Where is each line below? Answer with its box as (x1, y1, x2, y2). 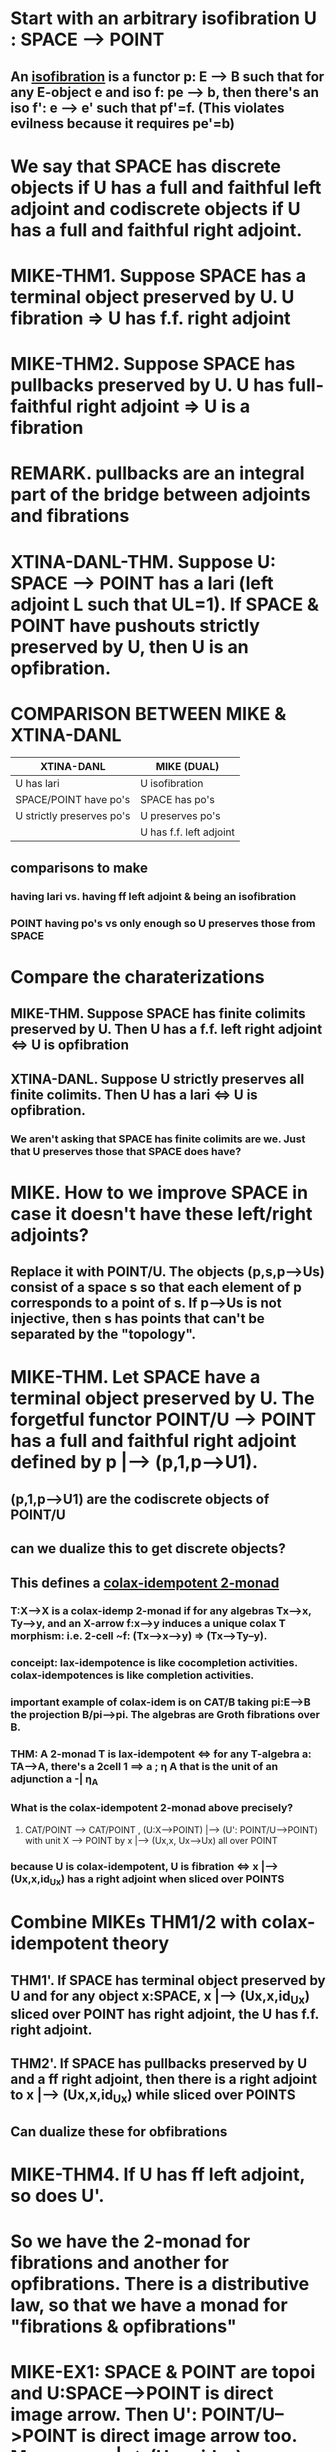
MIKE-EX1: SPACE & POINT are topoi (10, 2361, 316, 2384)
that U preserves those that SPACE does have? (10, 1144, 242, 1158)
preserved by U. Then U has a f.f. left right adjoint (10, 1021, 323, 1038)
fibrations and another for (10, 2252, 230, 2274)
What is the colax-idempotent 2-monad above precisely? (10, 1801, 293, 1815)
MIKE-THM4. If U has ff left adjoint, (10, 2163, 305, 2186)
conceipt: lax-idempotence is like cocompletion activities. (10, 1656, 298, 1670)
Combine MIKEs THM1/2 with (10, 1911, 258, 1934)
